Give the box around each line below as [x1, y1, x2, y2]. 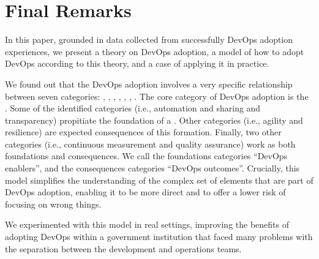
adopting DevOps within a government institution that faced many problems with [5, 230, 313, 243]
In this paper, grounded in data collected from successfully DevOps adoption [5, 33, 293, 46]
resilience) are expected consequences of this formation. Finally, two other [5, 126, 282, 138]
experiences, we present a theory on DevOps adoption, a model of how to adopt [5, 45, 304, 58]
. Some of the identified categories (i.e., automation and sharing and [5, 102, 261, 114]
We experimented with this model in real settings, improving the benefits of [5, 218, 289, 231]
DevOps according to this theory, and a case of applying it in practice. [5, 57, 269, 70]
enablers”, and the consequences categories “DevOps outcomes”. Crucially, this [5, 162, 300, 175]
